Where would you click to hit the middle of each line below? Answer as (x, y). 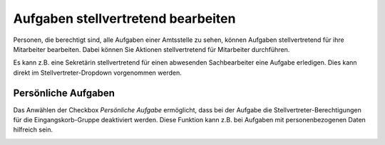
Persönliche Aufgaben (64, 93)
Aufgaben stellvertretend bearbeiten (124, 18)
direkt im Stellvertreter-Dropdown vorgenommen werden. (97, 72)
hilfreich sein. (33, 130)
